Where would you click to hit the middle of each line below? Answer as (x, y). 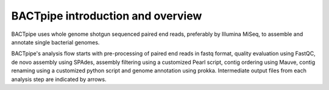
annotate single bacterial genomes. (55, 42)
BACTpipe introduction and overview (107, 16)
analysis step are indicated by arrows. (59, 79)
